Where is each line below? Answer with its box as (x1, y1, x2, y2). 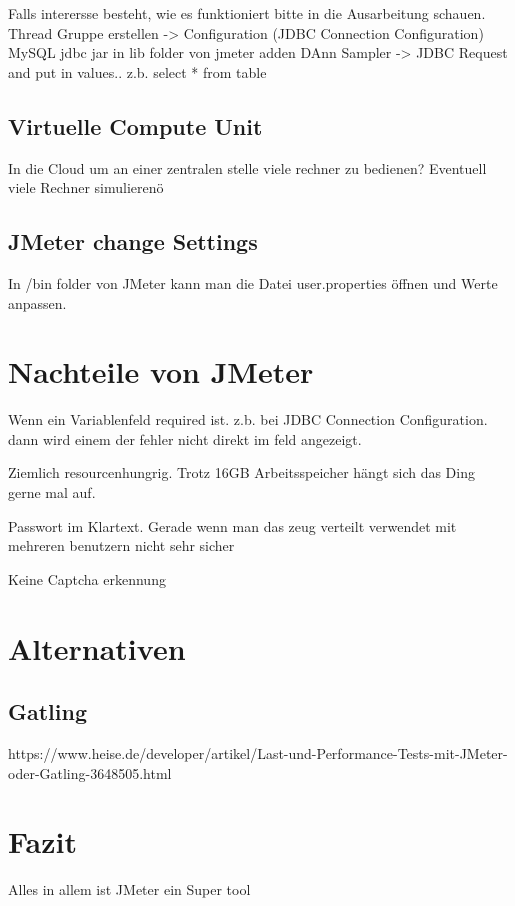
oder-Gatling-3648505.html (8, 762, 172, 783)
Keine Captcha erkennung (8, 568, 166, 589)
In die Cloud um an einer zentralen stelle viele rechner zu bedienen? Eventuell (8, 157, 487, 178)
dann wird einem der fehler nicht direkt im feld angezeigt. (8, 428, 362, 449)
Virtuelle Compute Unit (8, 110, 263, 141)
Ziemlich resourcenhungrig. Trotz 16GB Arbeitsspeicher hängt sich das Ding (8, 462, 475, 483)
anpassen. (8, 292, 67, 313)
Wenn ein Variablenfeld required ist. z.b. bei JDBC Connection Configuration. (8, 409, 488, 430)
